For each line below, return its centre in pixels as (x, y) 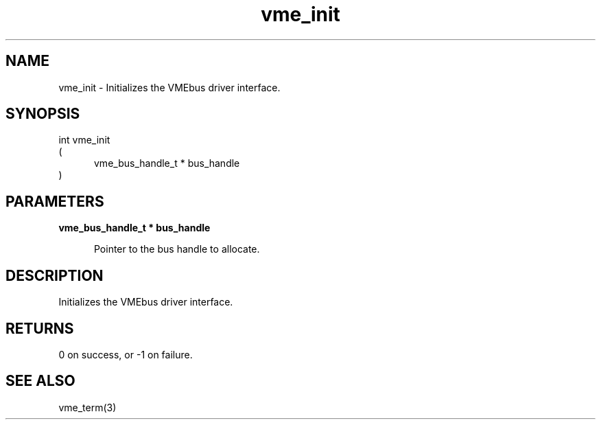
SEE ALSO (40, 381)
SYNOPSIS (43, 114)
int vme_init (84, 140)
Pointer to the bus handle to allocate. (177, 249)
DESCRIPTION (55, 275)
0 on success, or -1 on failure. (126, 354)
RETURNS (40, 328)
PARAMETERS (55, 201)
